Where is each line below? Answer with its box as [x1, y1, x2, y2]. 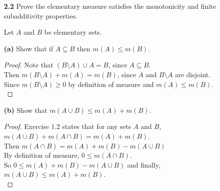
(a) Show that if [4, 43, 53, 53]
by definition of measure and [68, 79, 154, 89]
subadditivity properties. [4, 10, 78, 21]
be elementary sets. [44, 27, 102, 37]
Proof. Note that [4, 60, 54, 70]
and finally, [127, 159, 160, 170]
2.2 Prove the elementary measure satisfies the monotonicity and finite [4, 1, 216, 11]
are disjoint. [175, 69, 211, 79]
